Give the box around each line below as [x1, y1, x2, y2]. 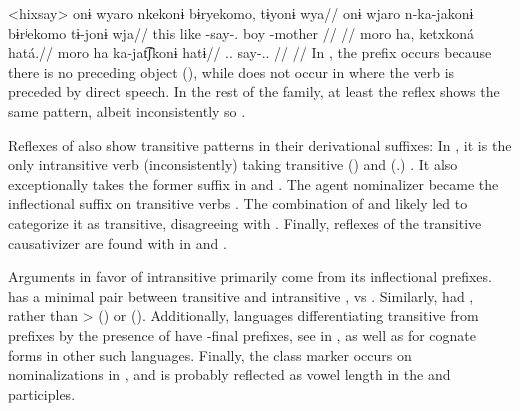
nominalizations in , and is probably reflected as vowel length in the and [8, 364, 451, 385]
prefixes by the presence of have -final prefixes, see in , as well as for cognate [8, 324, 477, 345]
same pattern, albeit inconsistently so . [8, 100, 246, 121]
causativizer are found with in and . [8, 232, 227, 253]
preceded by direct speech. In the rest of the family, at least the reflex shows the [8, 81, 500, 102]
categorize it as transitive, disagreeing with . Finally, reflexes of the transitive [8, 212, 482, 233]
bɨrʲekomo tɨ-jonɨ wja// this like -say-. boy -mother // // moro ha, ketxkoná [8, 22, 474, 43]
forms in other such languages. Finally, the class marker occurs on [8, 344, 412, 365]
